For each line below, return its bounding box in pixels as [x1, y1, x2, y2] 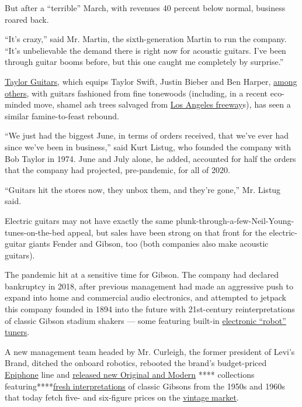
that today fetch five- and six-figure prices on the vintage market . [5, 391, 239, 403]
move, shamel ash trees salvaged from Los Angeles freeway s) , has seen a [33, 98, 291, 111]
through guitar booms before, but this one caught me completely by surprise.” [5, 56, 284, 68]
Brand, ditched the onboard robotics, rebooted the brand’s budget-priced [5, 357, 267, 369]
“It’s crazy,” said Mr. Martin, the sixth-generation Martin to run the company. [5, 33, 287, 45]
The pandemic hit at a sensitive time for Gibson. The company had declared [5, 268, 279, 281]
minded [5, 98, 32, 111]
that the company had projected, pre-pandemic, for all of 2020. [5, 164, 230, 176]
